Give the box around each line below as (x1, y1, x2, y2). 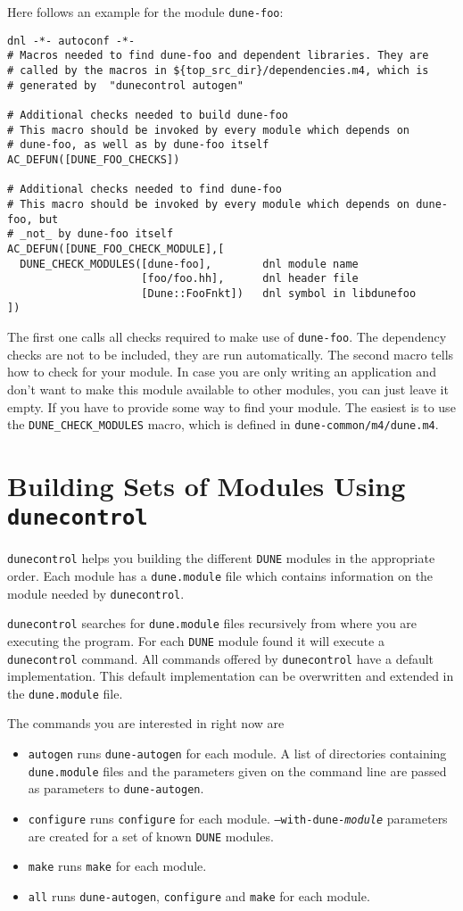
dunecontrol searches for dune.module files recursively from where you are (7, 614, 418, 633)
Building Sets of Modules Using (7, 468, 406, 503)
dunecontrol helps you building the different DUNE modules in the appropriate (7, 549, 435, 567)
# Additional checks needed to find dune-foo (7, 183, 282, 196)
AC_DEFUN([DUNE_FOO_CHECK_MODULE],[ (7, 242, 225, 255)
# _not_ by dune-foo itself (7, 228, 174, 241)
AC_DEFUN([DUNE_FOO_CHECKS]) (7, 153, 180, 166)
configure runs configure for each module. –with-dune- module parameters (28, 809, 448, 827)
